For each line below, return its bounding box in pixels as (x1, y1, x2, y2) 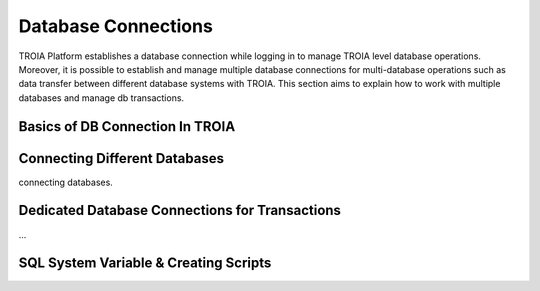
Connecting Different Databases (18, 150, 225, 167)
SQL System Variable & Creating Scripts (18, 255, 272, 272)
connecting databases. (18, 176, 114, 188)
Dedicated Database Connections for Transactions (18, 202, 342, 219)
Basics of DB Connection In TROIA (18, 118, 236, 135)
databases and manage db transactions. (18, 91, 185, 104)
